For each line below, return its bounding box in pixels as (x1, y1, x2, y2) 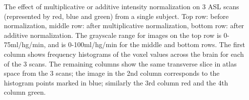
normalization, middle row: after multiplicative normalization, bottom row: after (4, 20, 244, 31)
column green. (4, 87, 46, 97)
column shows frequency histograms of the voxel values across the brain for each (4, 49, 244, 59)
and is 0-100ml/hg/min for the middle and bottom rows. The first (48, 39, 245, 50)
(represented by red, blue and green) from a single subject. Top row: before (4, 11, 229, 21)
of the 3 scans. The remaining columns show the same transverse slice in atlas (4, 58, 237, 68)
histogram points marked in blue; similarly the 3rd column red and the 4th (4, 77, 228, 87)
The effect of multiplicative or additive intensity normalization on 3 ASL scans (4, 1, 239, 11)
